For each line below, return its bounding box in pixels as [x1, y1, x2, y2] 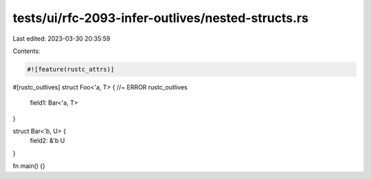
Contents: [12, 47, 41, 55]
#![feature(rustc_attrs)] [27, 65, 115, 73]
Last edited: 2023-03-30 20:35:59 [12, 34, 111, 43]
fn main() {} [12, 162, 46, 170]
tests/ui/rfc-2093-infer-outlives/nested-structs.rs [12, 10, 309, 25]
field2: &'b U [30, 136, 65, 145]
